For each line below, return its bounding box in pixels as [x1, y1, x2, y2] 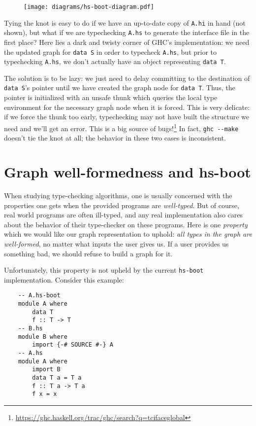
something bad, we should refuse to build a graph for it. [4, 248, 173, 258]
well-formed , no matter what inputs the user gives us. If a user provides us [4, 238, 229, 248]
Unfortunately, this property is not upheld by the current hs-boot [4, 265, 204, 275]
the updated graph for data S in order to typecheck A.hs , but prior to [4, 46, 217, 57]
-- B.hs [18, 324, 43, 332]
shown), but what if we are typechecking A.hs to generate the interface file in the [4, 27, 250, 37]
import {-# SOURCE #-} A [32, 341, 113, 349]
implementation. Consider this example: [4, 274, 124, 284]
